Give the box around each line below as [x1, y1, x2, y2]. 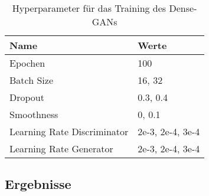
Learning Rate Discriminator [9, 125, 129, 138]
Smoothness [9, 107, 58, 121]
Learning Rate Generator [9, 142, 113, 155]
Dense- [169, 1, 197, 15]
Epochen [9, 56, 45, 70]
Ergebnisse [5, 175, 71, 193]
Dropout [9, 90, 44, 104]
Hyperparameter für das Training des [12, 1, 166, 15]
